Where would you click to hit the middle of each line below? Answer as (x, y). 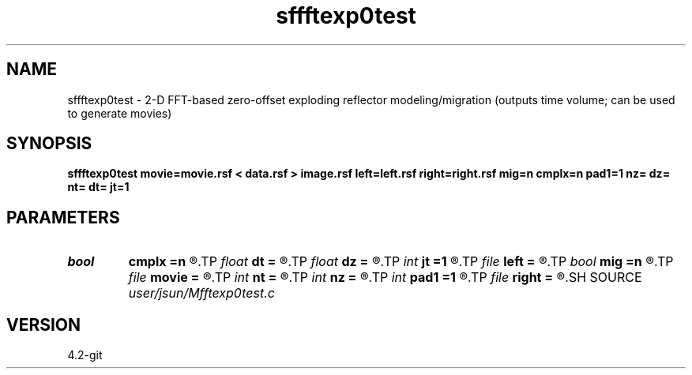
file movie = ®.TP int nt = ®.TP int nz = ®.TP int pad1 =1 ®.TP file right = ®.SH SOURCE (385, 277)
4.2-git (85, 355)
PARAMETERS (63, 217)
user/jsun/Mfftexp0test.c (201, 293)
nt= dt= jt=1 (98, 187)
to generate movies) (120, 113)
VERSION (44, 324)
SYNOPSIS (49, 144)
